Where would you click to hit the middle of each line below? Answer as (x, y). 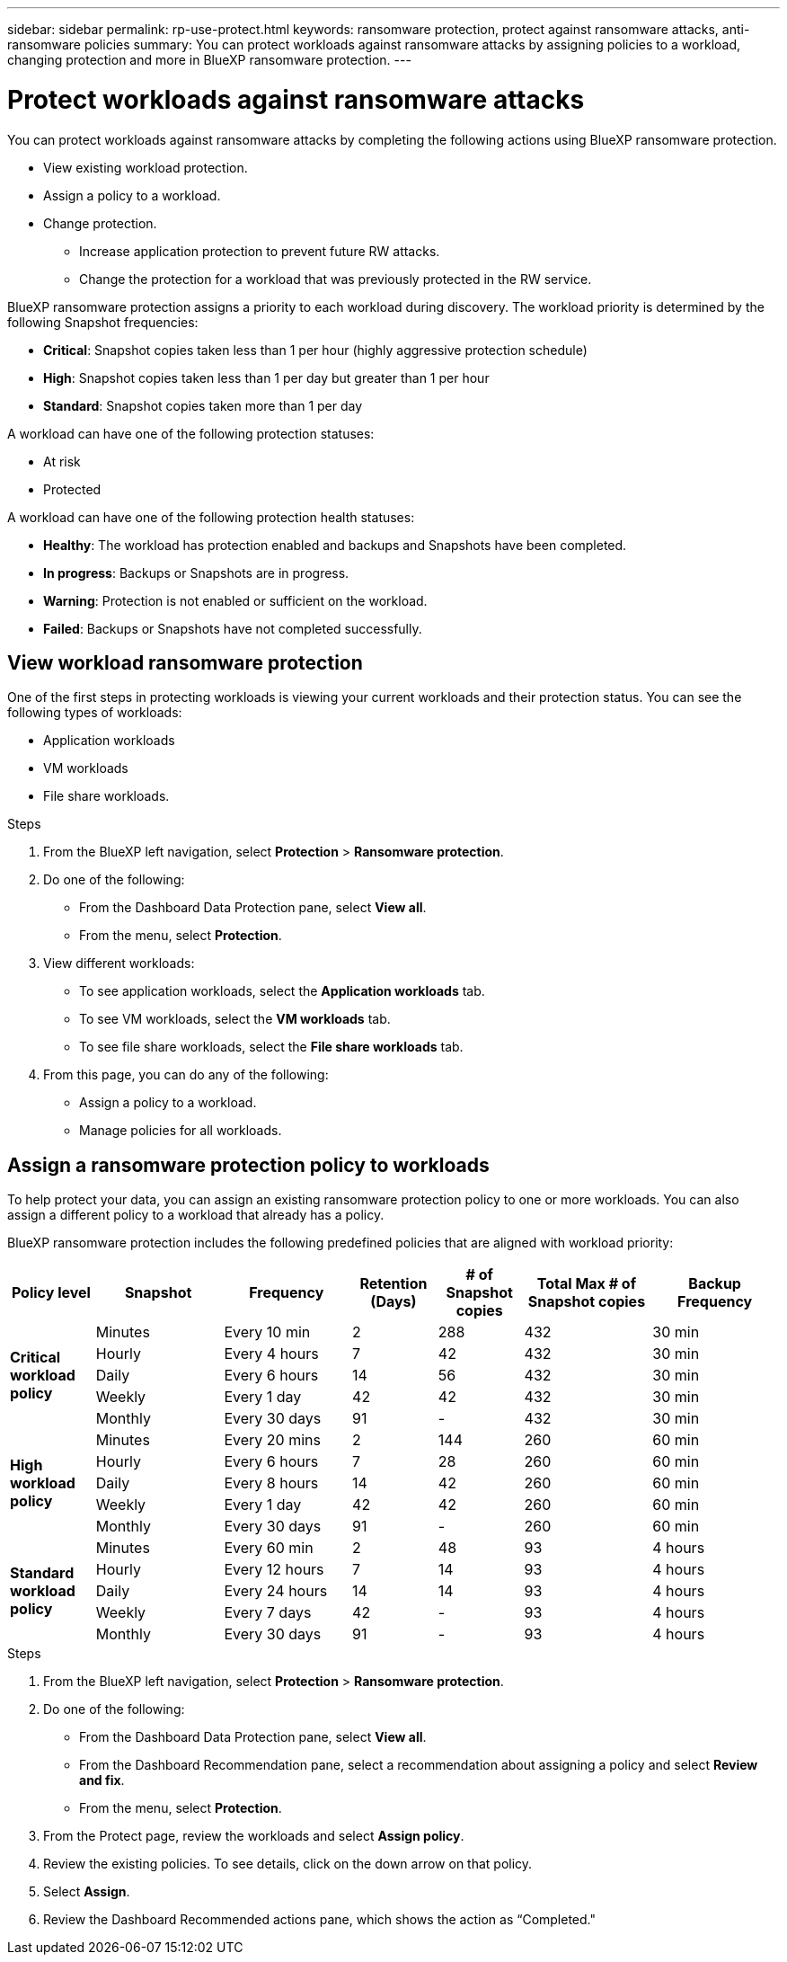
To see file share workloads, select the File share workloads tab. (271, 1047)
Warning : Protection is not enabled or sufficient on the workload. (235, 600)
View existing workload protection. (146, 167)
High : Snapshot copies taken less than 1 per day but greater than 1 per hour (266, 377)
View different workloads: (119, 963)
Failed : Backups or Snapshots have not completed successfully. (233, 628)
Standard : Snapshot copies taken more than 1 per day (203, 405)
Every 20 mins (272, 1440)
